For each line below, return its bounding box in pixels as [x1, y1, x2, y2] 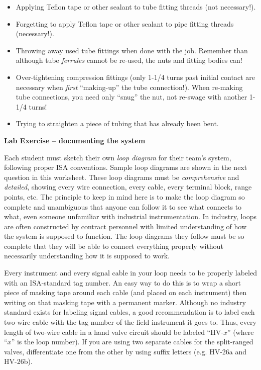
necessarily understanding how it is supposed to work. [4, 250, 170, 261]
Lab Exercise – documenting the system [4, 135, 146, 145]
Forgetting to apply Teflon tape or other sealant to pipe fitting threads [16, 18, 234, 29]
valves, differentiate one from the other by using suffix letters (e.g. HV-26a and [4, 346, 247, 356]
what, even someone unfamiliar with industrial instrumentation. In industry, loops [4, 211, 257, 222]
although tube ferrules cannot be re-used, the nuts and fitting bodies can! [16, 55, 242, 65]
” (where [227, 326, 254, 337]
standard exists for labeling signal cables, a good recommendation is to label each [4, 307, 255, 317]
